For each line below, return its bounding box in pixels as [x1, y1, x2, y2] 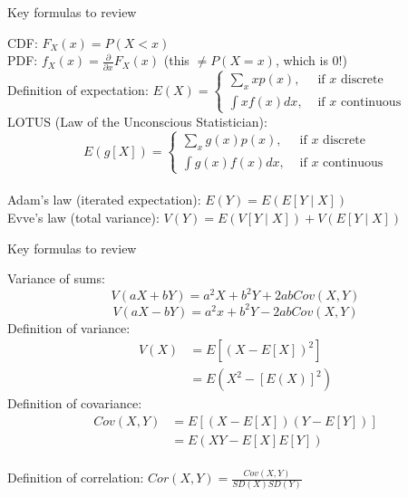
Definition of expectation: [7, 80, 149, 99]
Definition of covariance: [7, 394, 142, 413]
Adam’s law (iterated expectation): [7, 190, 201, 209]
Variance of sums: [7, 269, 105, 288]
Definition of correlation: [7, 468, 144, 487]
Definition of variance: [7, 318, 131, 337]
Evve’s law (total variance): [7, 208, 160, 227]
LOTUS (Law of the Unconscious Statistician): [7, 111, 267, 130]
